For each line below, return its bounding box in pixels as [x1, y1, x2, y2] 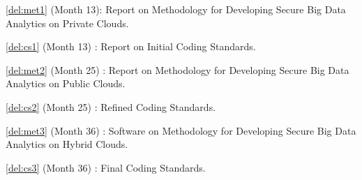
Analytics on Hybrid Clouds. [6, 137, 128, 151]
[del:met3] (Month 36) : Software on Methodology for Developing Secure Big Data [6, 123, 356, 137]
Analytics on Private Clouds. [6, 15, 129, 30]
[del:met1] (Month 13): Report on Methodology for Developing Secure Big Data [6, 2, 346, 16]
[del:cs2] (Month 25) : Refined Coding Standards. [6, 99, 216, 114]
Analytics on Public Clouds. [6, 76, 126, 91]
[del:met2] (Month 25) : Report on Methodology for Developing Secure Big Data [6, 62, 349, 77]
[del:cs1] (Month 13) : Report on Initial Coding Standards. [6, 39, 256, 54]
